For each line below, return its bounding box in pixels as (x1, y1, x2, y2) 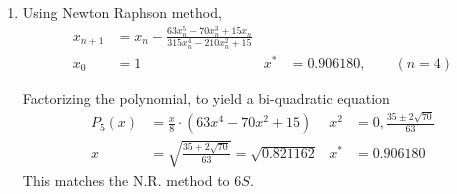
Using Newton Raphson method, (22, 2, 222, 22)
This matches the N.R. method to (22, 169, 230, 190)
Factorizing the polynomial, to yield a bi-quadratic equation (22, 87, 390, 108)
